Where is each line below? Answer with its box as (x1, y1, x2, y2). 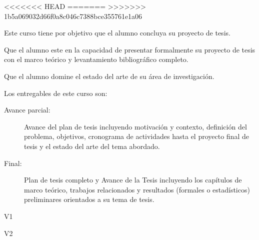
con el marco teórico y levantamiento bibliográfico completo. (4, 54, 188, 64)
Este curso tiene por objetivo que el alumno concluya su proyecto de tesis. (4, 27, 230, 38)
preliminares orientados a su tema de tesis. (24, 194, 154, 204)
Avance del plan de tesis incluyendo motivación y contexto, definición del (24, 121, 247, 131)
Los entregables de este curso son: (4, 87, 107, 98)
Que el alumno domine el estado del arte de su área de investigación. (4, 70, 214, 81)
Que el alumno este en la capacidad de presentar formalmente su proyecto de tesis (4, 44, 255, 54)
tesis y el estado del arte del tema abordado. (24, 140, 160, 151)
